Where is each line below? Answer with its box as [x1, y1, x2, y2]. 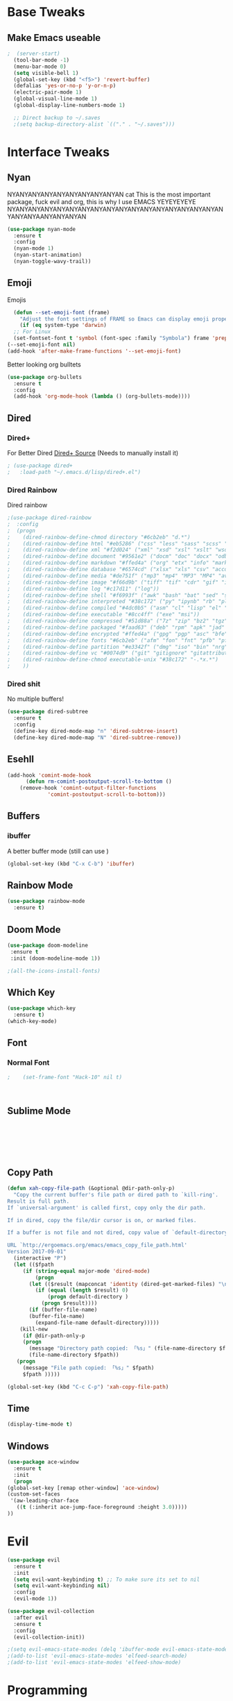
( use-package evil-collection [7, 1608, 95, 1615]
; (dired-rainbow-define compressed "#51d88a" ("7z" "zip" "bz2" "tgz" [7, 618, 228, 625]
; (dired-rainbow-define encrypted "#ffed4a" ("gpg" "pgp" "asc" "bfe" [7, 630, 228, 637]
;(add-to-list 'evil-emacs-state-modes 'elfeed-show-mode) [7, 1659, 182, 1666]
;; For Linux [13, 328, 51, 335]
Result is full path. [7, 1198, 70, 1205]
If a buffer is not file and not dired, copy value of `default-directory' [7, 1229, 231, 1236]
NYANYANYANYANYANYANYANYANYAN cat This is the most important [7, 190, 211, 198]
